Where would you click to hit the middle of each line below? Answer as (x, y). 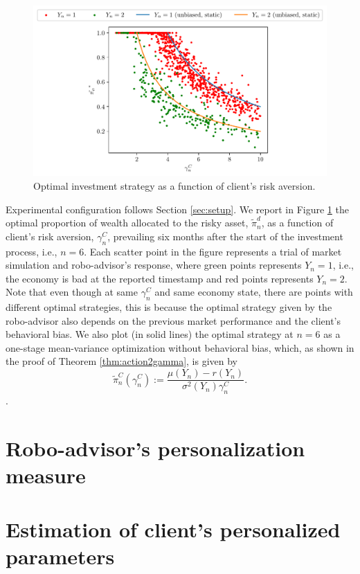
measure (46, 475)
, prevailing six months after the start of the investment (225, 236)
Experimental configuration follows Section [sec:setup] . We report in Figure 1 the (177, 209)
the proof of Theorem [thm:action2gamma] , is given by (122, 361)
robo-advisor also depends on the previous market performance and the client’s (173, 320)
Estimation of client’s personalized (173, 529)
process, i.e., (31, 251)
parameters (60, 556)
